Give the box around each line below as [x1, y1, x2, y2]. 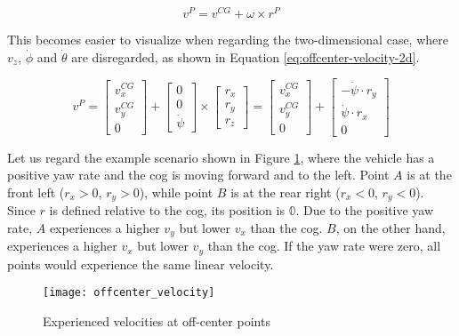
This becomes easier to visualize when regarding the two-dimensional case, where [7, 30, 448, 49]
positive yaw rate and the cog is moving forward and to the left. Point [7, 165, 390, 184]
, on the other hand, [335, 218, 446, 236]
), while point [139, 182, 213, 201]
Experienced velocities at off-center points [43, 312, 270, 331]
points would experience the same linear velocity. [7, 254, 274, 273]
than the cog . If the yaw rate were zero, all [207, 236, 441, 255]
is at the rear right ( [230, 182, 341, 201]
